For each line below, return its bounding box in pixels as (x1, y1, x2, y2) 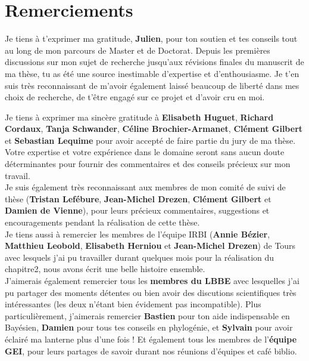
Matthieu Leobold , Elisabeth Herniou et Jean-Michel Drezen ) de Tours (5, 239, 296, 252)
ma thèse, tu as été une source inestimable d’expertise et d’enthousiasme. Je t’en (5, 67, 299, 79)
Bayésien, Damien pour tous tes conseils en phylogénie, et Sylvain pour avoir (5, 321, 293, 334)
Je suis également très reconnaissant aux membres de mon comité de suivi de (5, 181, 286, 193)
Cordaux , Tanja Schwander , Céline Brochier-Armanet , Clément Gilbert (5, 122, 303, 135)
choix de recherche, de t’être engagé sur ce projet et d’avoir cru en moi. (5, 91, 265, 103)
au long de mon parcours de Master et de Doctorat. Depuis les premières (5, 44, 270, 56)
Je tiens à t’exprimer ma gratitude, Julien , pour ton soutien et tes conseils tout (5, 32, 298, 45)
